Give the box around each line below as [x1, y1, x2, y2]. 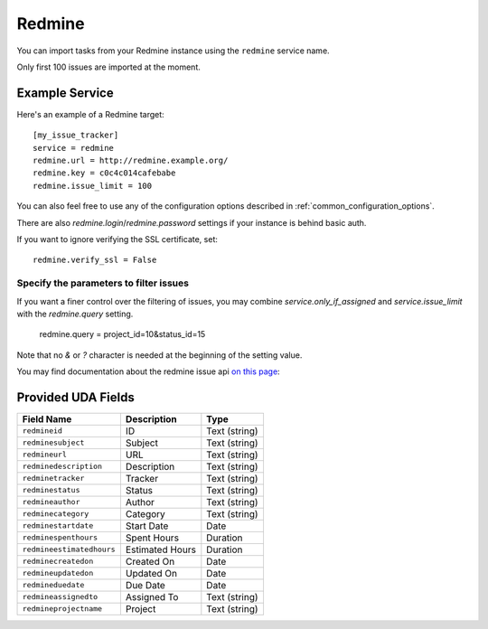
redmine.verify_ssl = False [33, 255, 157, 266]
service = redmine [33, 143, 115, 153]
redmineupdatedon [22, 568, 94, 578]
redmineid [22, 426, 63, 436]
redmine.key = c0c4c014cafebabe [33, 168, 176, 178]
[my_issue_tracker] [33, 130, 119, 140]
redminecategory [22, 509, 89, 519]
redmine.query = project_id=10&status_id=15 [39, 329, 206, 340]
